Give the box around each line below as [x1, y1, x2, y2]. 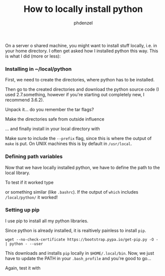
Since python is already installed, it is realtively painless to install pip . [5, 227, 146, 233]
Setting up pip [5, 207, 40, 213]
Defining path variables [5, 153, 63, 160]
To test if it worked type [5, 179, 54, 185]
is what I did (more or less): [5, 53, 61, 59]
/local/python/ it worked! [5, 194, 58, 200]
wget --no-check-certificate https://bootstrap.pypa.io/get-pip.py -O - [5, 237, 159, 242]
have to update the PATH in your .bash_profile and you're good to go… [5, 255, 152, 261]
